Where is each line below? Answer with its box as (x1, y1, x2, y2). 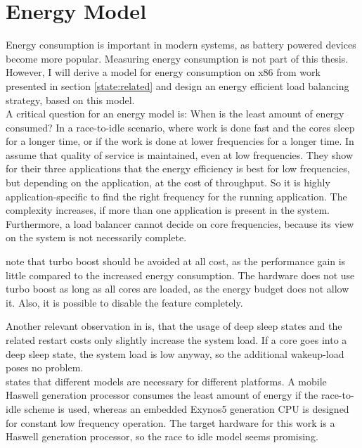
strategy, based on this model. (6, 92, 135, 107)
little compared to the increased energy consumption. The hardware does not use (6, 267, 355, 282)
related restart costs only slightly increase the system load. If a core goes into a (6, 333, 347, 347)
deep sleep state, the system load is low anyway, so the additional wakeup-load (6, 346, 344, 361)
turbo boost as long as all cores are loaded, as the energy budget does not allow (6, 281, 349, 296)
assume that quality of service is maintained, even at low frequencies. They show (6, 147, 353, 162)
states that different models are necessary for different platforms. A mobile (6, 373, 327, 388)
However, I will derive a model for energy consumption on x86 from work (6, 65, 321, 79)
